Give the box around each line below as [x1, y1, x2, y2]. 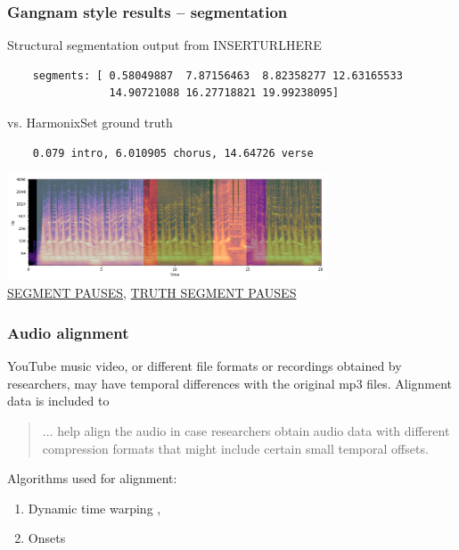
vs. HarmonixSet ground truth [7, 113, 173, 131]
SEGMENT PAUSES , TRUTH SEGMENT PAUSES [7, 283, 297, 302]
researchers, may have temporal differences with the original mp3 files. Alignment [7, 374, 453, 392]
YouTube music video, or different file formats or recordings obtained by [7, 357, 402, 375]
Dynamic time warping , [28, 498, 161, 517]
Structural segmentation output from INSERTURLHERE [7, 36, 322, 54]
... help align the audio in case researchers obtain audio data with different [42, 421, 450, 439]
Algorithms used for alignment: [7, 469, 177, 488]
